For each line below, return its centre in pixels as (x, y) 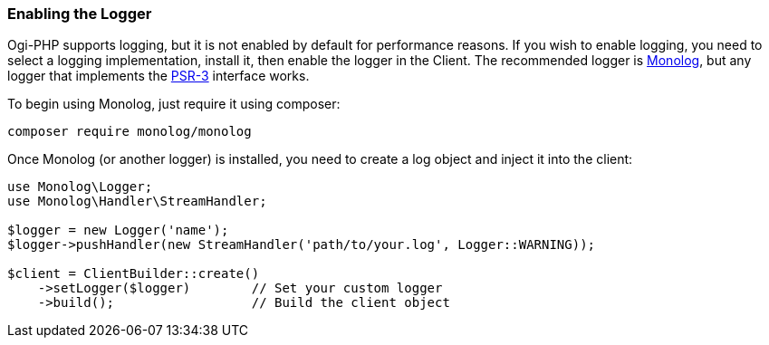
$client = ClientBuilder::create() (134, 274)
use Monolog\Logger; (80, 187)
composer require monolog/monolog (130, 132)
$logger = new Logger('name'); (118, 230)
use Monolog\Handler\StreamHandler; (137, 201)
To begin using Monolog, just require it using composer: (174, 104)
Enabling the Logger (80, 14)
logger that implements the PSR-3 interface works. (159, 76)
